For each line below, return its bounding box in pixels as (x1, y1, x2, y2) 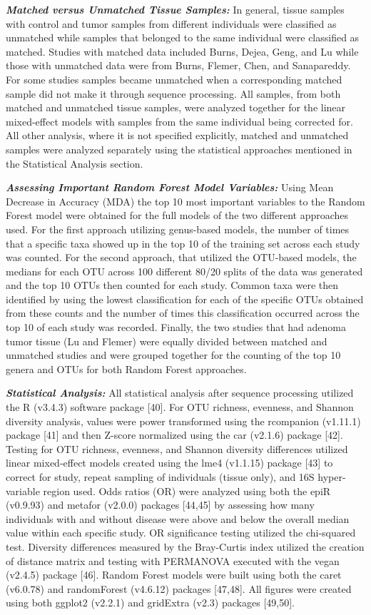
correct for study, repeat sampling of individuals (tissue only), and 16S (6, 469, 315, 484)
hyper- (317, 469, 346, 484)
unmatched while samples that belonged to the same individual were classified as (6, 30, 360, 45)
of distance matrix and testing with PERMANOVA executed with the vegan (6, 553, 340, 568)
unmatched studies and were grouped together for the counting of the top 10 (6, 347, 341, 362)
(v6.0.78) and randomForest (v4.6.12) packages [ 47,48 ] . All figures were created (6, 581, 352, 596)
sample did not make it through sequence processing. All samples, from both (6, 86, 341, 101)
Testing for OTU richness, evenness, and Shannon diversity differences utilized (6, 441, 348, 456)
